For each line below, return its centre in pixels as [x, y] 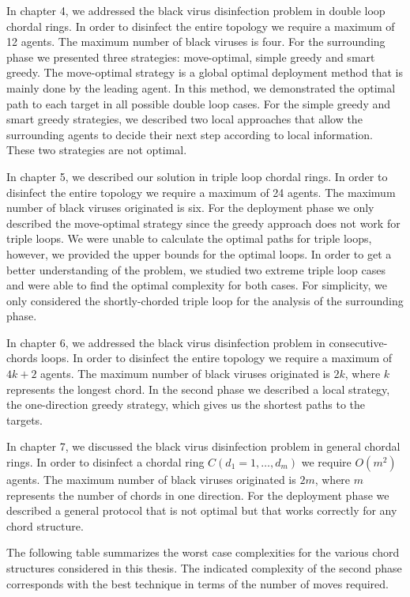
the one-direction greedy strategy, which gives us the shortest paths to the [186, 404]
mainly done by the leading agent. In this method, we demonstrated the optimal [201, 87]
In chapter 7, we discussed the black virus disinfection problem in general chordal [203, 446]
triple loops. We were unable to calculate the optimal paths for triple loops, [189, 238]
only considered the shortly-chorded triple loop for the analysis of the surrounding [205, 300]
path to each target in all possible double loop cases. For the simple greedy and [199, 103]
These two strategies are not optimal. [97, 150]
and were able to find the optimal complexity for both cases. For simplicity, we [197, 285]
